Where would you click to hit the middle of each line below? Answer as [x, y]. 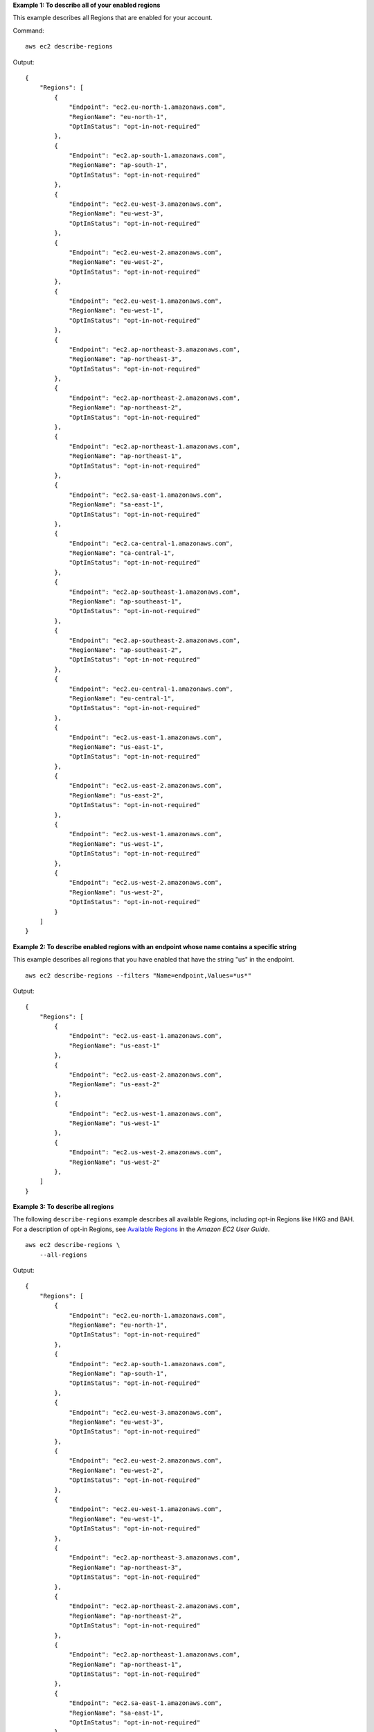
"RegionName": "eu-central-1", [122, 698]
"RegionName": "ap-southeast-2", [126, 650]
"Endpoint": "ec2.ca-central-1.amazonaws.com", [151, 543]
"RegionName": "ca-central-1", [122, 553]
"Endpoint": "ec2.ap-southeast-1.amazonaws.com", [155, 592]
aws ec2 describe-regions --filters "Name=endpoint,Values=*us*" [139, 975]
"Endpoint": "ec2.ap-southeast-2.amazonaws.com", [155, 640]
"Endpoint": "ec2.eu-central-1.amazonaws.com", [151, 689]
